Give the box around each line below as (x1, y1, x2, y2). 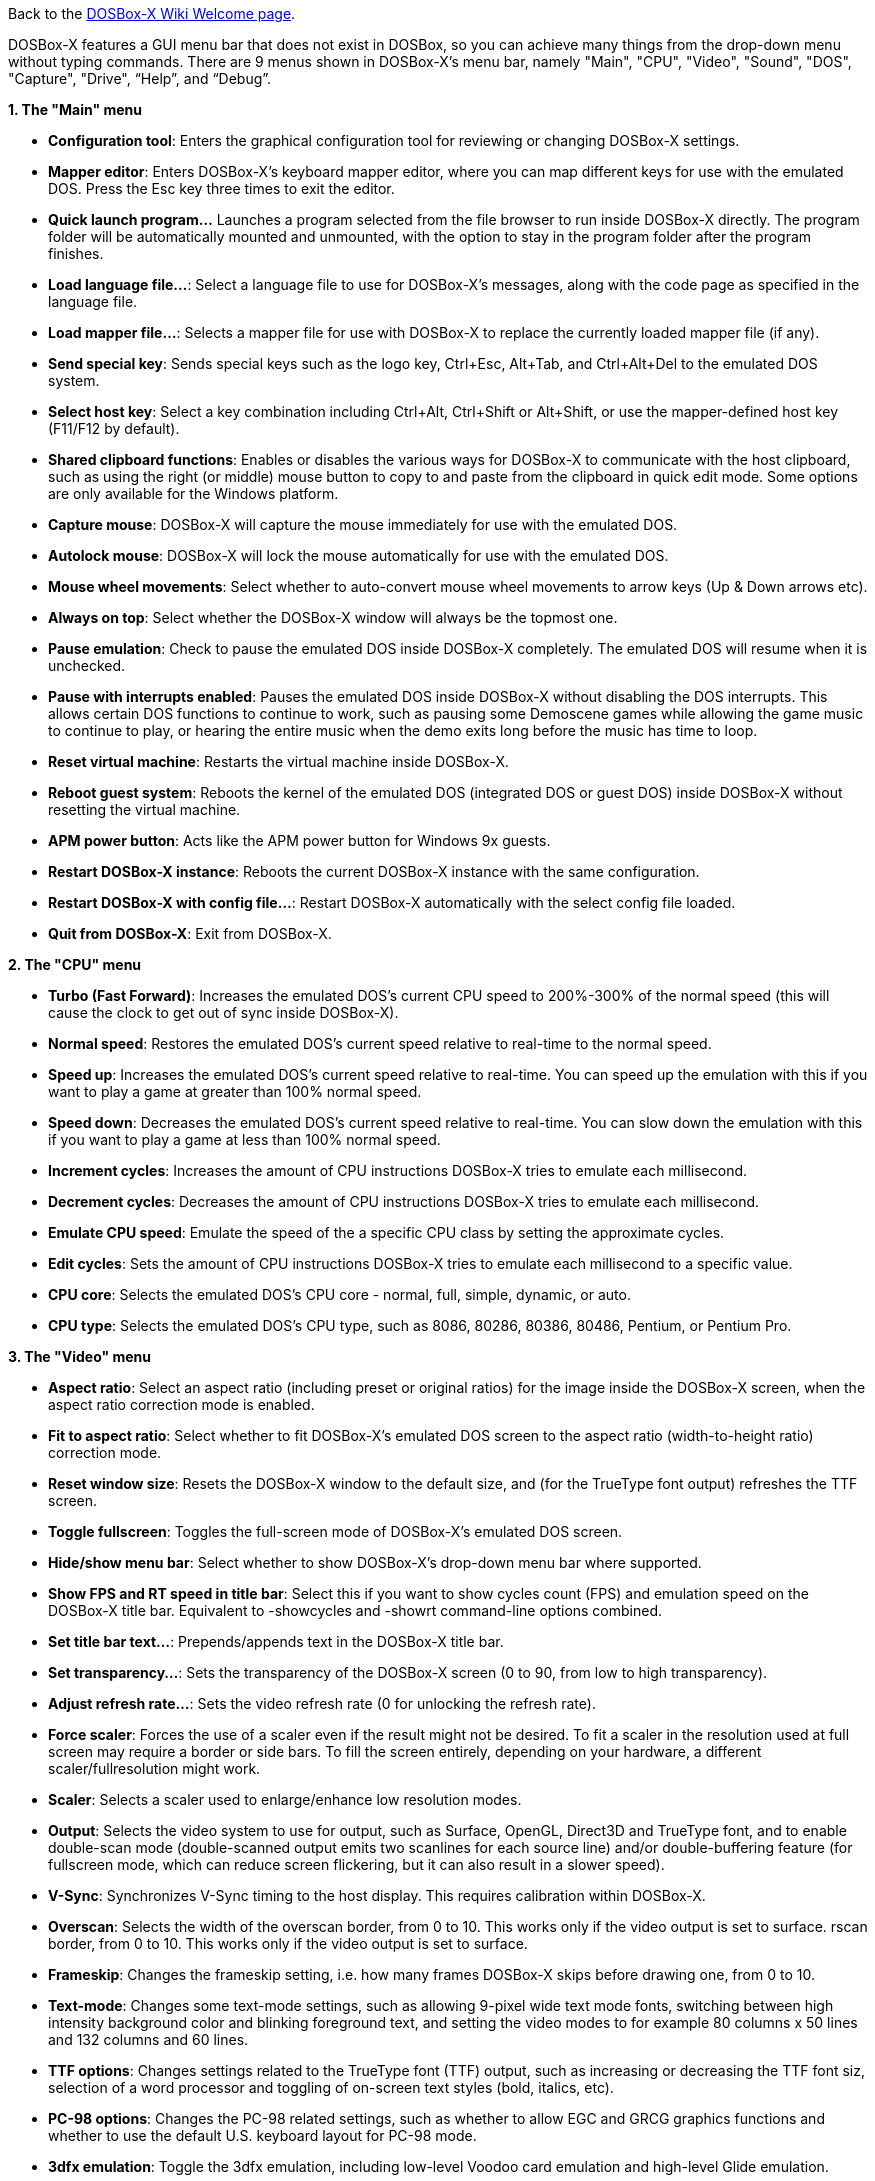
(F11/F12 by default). (48, 420, 180, 437)
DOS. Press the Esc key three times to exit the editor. (48, 180, 395, 197)
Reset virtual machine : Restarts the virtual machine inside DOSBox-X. (48, 753, 509, 770)
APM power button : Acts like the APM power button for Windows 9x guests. (48, 832, 551, 849)
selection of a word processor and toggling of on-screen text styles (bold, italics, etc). (48, 2079, 614, 2096)
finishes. (48, 245, 104, 262)
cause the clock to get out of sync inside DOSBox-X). (48, 1004, 399, 1021)
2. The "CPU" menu (8, 956, 142, 973)
